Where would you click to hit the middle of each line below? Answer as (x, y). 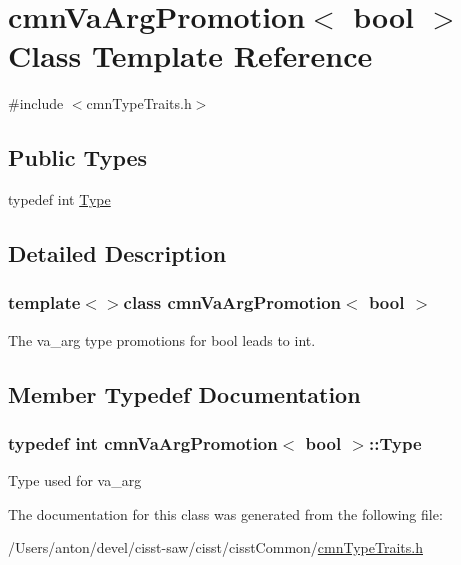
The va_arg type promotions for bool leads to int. (162, 339)
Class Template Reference (190, 55)
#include (36, 103)
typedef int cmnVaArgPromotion (143, 443)
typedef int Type (59, 199)
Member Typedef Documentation (184, 393)
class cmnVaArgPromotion (232, 302)
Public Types (78, 157)
